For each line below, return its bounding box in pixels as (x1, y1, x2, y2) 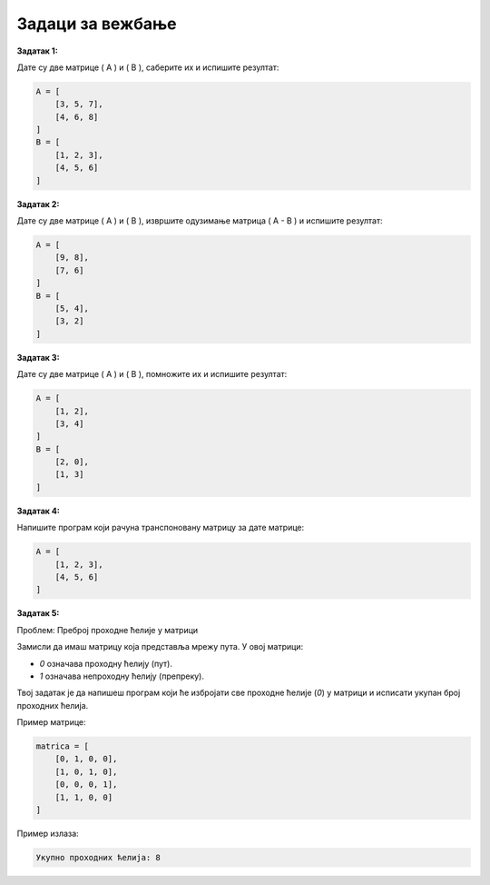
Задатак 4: (16, 505, 61, 516)
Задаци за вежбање (16, 14, 177, 34)
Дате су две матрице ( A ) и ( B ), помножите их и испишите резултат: (16, 369, 288, 380)
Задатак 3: (16, 352, 60, 363)
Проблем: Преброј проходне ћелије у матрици (16, 624, 199, 635)
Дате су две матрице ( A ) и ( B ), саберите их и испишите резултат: (16, 62, 279, 73)
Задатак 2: (16, 198, 60, 209)
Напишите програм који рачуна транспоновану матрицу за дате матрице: (16, 522, 305, 533)
